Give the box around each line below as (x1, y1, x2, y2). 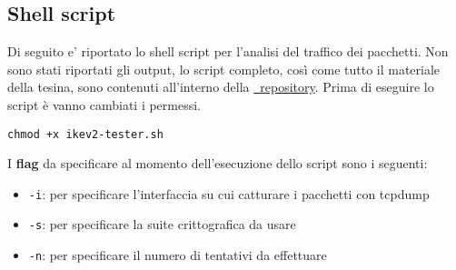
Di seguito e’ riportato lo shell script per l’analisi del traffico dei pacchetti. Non (7, 42, 449, 61)
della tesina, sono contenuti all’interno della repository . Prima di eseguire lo (7, 77, 434, 96)
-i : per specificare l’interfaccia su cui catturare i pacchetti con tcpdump (28, 184, 430, 203)
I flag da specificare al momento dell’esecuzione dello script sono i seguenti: (7, 154, 428, 173)
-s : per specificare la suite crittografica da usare (28, 215, 296, 234)
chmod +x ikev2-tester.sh (7, 127, 164, 141)
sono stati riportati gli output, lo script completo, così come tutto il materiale (7, 59, 441, 78)
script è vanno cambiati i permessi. (7, 95, 202, 114)
